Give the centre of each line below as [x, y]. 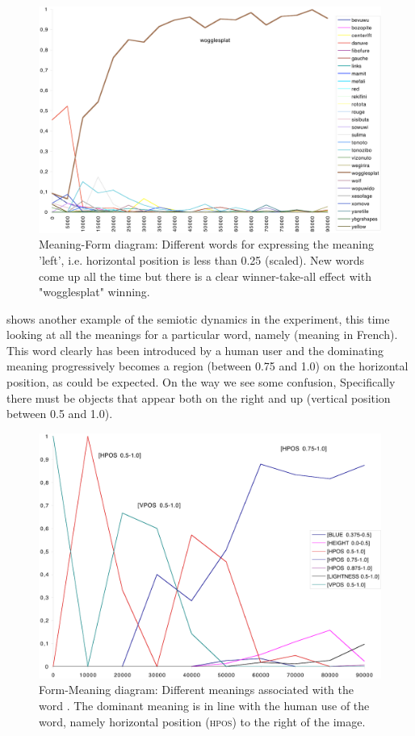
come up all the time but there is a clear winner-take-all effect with [205, 276]
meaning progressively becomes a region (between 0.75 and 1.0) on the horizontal [207, 366]
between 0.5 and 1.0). [60, 414]
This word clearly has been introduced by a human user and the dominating [195, 350]
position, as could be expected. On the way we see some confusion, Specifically [201, 382]
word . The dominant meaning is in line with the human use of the [204, 705]
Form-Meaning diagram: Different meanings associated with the [197, 690]
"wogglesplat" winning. [94, 292]
